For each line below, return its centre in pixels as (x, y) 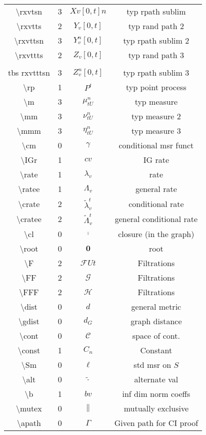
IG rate (156, 160)
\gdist (29, 321)
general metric (156, 307)
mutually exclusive (156, 408)
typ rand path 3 (156, 55)
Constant (156, 350)
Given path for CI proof (156, 423)
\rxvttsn (29, 40)
